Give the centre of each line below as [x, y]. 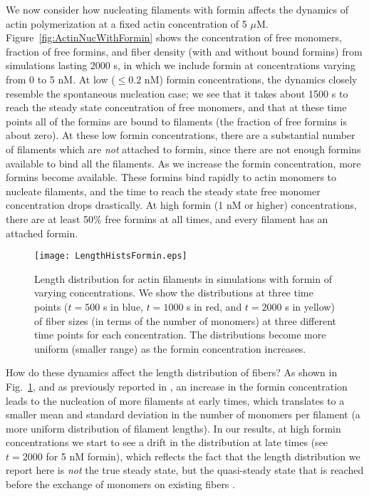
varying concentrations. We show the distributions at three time [174, 293]
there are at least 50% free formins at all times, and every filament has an [167, 218]
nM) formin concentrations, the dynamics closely [251, 79]
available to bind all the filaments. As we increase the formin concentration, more [183, 163]
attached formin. [42, 233]
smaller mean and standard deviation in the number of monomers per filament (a [183, 414]
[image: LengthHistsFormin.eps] [111, 256]
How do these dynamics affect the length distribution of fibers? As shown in [172, 372]
